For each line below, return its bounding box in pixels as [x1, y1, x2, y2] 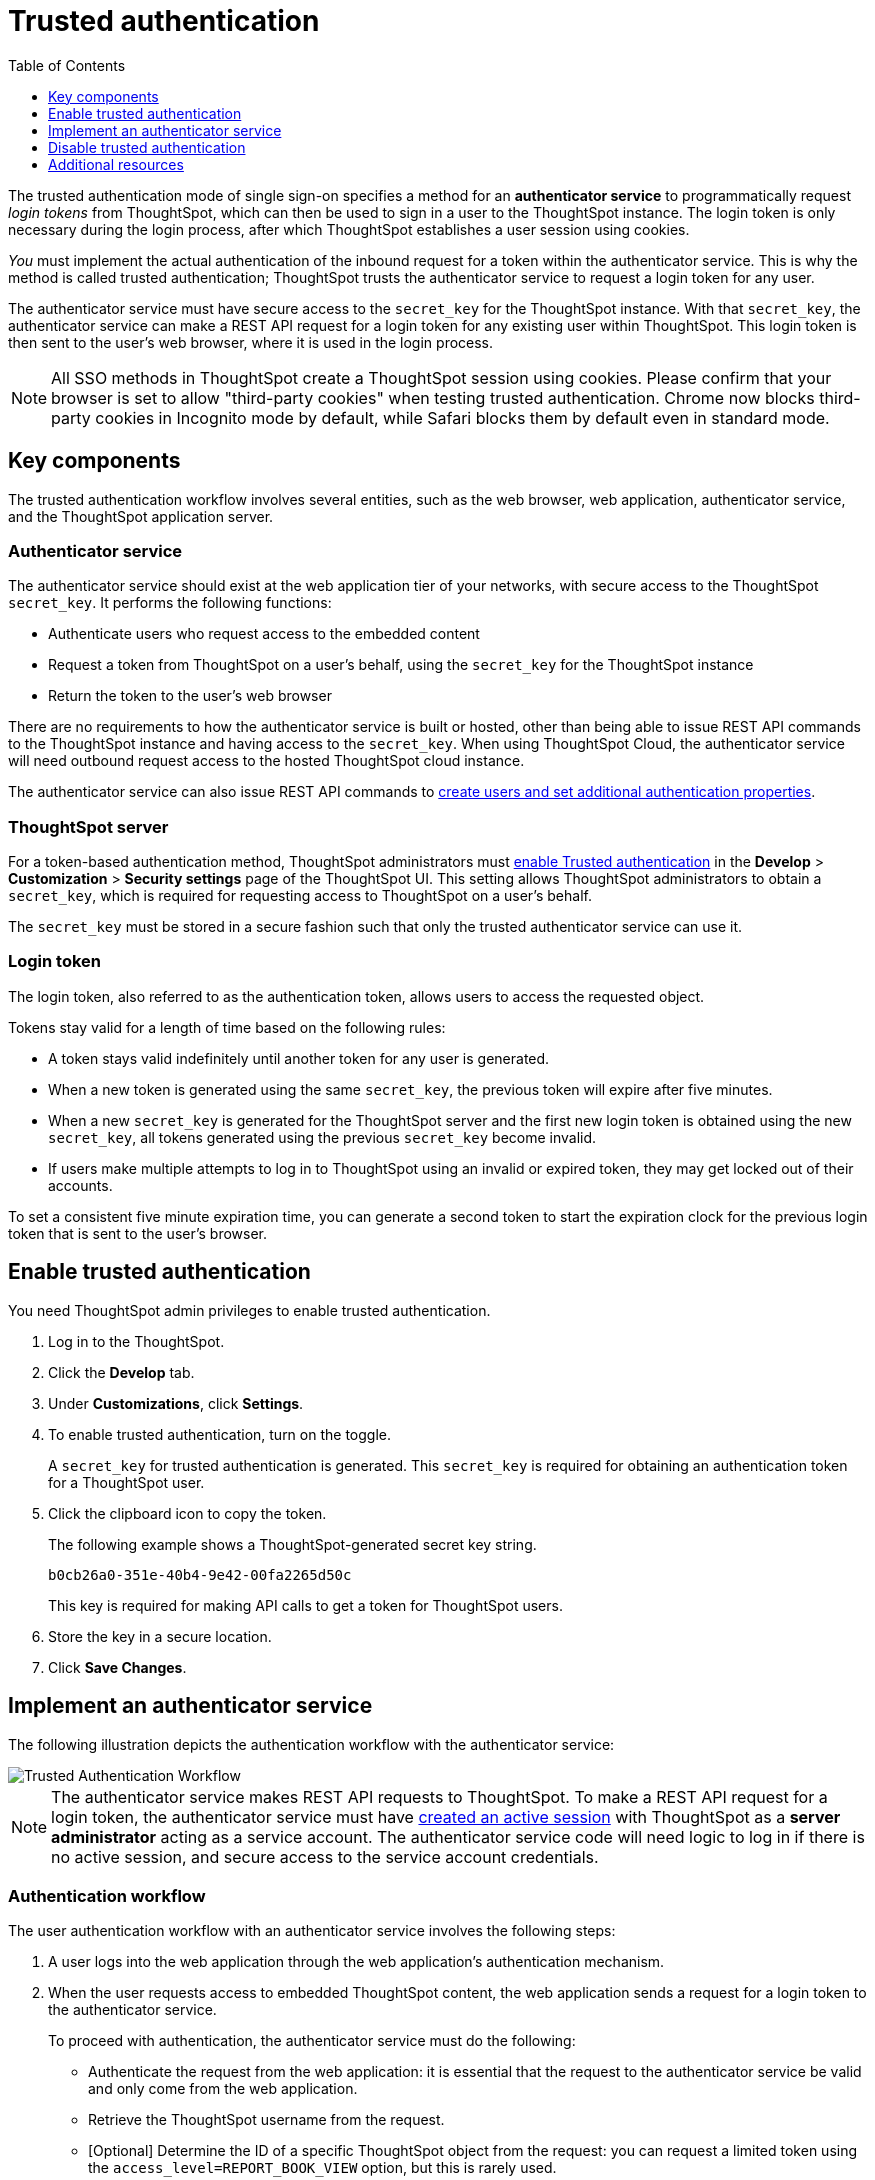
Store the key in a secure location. [48, 1627, 272, 1645]
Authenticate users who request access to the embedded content [48, 625, 480, 643]
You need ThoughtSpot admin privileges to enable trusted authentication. [8, 1301, 491, 1319]
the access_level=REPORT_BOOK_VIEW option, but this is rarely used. [88, 2159, 557, 2177]
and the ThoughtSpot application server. [8, 507, 274, 525]
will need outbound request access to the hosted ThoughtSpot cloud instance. [8, 752, 525, 770]
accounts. [48, 1176, 113, 1194]
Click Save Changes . [48, 1658, 187, 1676]
